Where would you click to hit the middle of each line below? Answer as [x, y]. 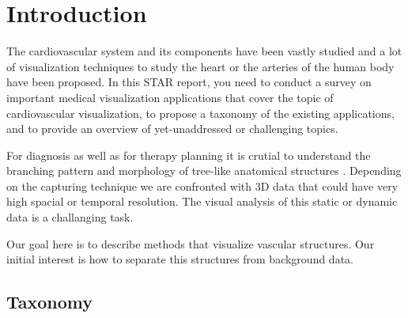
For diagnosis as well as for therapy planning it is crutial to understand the [189, 155]
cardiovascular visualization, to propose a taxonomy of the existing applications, [200, 113]
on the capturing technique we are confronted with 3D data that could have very [202, 185]
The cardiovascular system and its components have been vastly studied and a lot [204, 51]
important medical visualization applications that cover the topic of [170, 97]
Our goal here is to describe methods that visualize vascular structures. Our [191, 243]
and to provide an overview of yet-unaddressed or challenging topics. [172, 129]
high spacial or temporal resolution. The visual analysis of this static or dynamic [202, 201]
